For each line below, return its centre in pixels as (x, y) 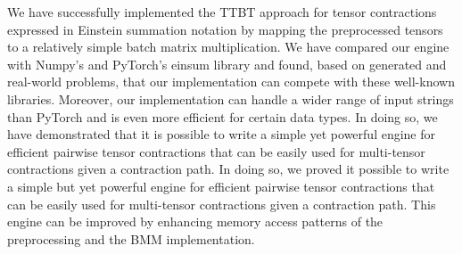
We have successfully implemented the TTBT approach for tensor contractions (222, 12)
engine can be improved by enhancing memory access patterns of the (195, 221)
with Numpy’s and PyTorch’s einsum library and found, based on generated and (227, 64)
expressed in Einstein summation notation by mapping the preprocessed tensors (225, 29)
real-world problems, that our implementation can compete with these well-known (231, 82)
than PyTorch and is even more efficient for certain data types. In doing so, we (223, 116)
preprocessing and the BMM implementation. (131, 238)
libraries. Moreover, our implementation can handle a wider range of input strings (231, 98)
